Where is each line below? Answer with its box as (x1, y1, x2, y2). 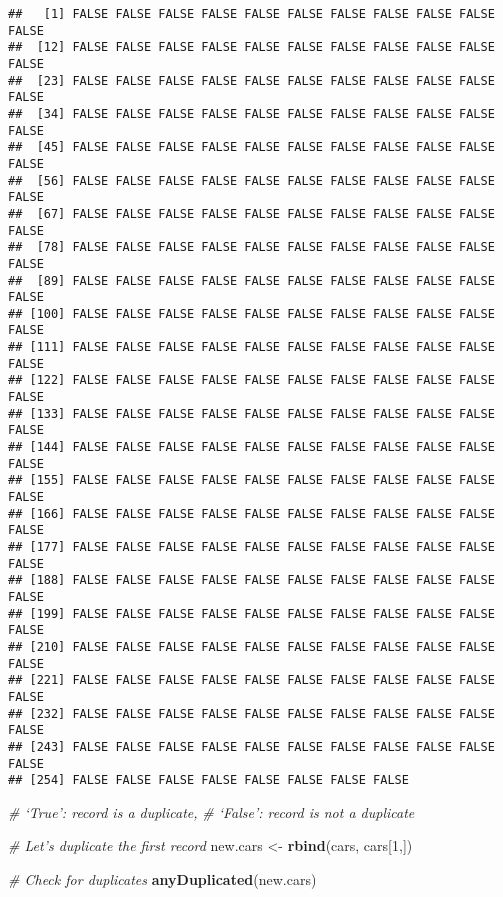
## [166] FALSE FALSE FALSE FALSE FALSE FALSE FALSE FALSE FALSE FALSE (8, 506, 495, 521)
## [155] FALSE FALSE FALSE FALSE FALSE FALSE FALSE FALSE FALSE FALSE (8, 473, 495, 488)
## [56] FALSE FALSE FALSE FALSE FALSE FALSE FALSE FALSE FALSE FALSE (8, 173, 495, 188)
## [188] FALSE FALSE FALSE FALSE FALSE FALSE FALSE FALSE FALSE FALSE (8, 573, 495, 588)
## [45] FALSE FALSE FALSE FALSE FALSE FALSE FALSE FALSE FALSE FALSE (8, 140, 495, 155)
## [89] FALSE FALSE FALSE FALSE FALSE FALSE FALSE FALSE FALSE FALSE (8, 273, 495, 288)
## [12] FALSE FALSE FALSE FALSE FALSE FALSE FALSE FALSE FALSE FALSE (8, 40, 495, 55)
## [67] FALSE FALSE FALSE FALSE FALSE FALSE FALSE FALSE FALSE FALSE (8, 206, 495, 221)
